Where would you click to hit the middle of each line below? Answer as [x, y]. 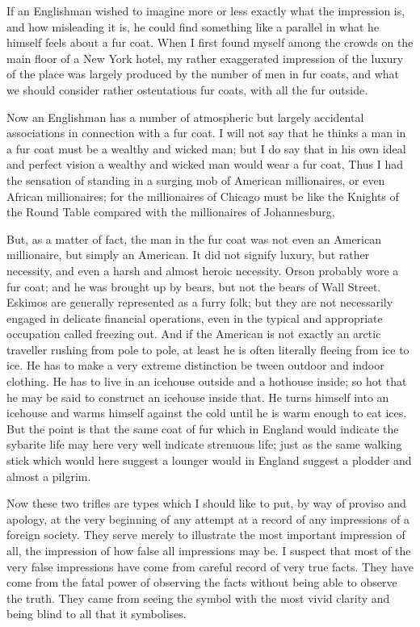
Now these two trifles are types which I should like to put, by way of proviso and [206, 503]
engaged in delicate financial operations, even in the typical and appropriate [195, 318]
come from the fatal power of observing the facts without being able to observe [202, 582]
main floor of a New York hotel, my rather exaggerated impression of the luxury [205, 58]
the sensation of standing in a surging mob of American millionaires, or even [196, 180]
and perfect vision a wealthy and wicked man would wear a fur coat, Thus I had [205, 164]
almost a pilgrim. [49, 476]
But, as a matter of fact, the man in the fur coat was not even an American [194, 238]
